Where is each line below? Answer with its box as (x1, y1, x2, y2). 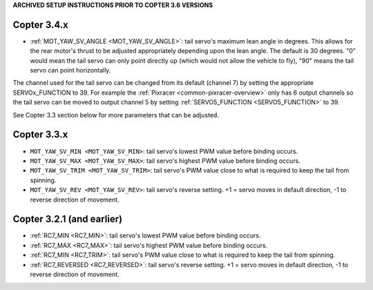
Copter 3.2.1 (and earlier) (12, 213, 123, 225)
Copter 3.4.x (12, 19, 68, 30)
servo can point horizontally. (30, 66, 111, 75)
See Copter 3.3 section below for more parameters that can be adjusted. (12, 110, 219, 119)
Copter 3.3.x (12, 128, 68, 141)
